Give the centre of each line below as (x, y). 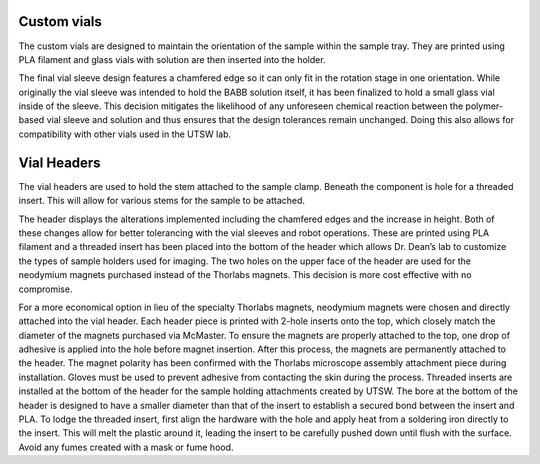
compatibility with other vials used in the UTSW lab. (125, 134)
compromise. (45, 289)
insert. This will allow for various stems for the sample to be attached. (161, 201)
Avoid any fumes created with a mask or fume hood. (126, 447)
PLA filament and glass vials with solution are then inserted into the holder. (172, 59)
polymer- (484, 106)
